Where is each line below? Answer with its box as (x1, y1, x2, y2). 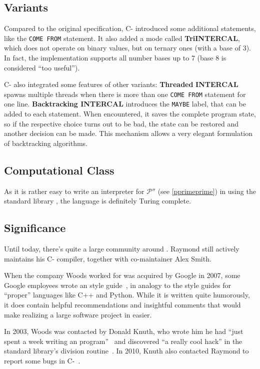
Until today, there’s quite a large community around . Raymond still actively (4, 243, 239, 254)
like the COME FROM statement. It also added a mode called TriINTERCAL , (4, 32, 240, 43)
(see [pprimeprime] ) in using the (157, 185, 256, 196)
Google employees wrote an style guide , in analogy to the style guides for (4, 279, 231, 290)
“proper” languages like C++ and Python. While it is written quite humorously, (4, 289, 250, 300)
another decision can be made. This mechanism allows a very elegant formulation (4, 128, 252, 138)
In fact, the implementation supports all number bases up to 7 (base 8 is (4, 52, 226, 63)
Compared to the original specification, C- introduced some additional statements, (4, 23, 256, 33)
